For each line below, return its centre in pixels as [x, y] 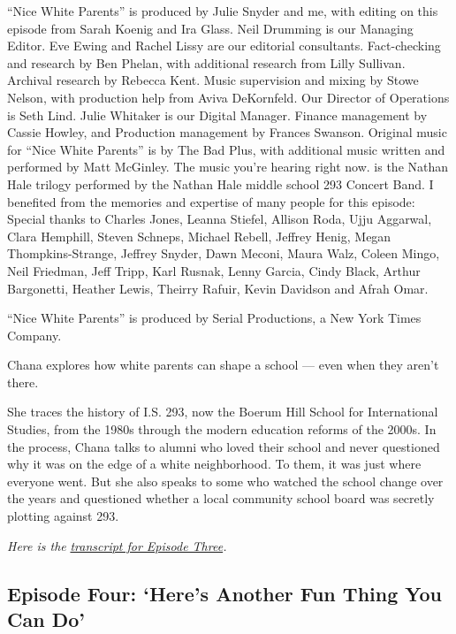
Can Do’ [46, 619]
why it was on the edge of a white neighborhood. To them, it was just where [214, 464]
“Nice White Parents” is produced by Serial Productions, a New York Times [214, 318]
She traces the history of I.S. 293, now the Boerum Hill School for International [223, 412]
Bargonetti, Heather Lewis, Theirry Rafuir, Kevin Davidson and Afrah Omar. [218, 288]
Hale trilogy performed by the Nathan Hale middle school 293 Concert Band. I [220, 183]
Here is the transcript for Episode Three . [117, 545]
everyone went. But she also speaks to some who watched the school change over [225, 481]
